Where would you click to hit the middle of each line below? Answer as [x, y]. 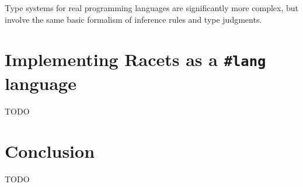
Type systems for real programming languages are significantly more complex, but [152, 8]
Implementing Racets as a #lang [135, 59]
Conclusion [50, 151]
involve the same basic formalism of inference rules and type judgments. [133, 19]
